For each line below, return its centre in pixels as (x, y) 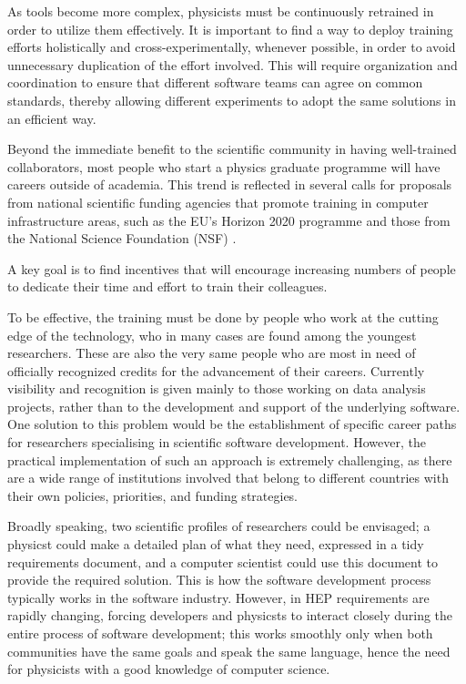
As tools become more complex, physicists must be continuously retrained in (221, 11)
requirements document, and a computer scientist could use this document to (223, 561)
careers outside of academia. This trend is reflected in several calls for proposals (230, 184)
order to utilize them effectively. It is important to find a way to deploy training (230, 29)
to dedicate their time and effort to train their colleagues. (167, 286)
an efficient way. (52, 118)
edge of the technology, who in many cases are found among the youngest (212, 335)
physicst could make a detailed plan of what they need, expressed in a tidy (216, 544)
